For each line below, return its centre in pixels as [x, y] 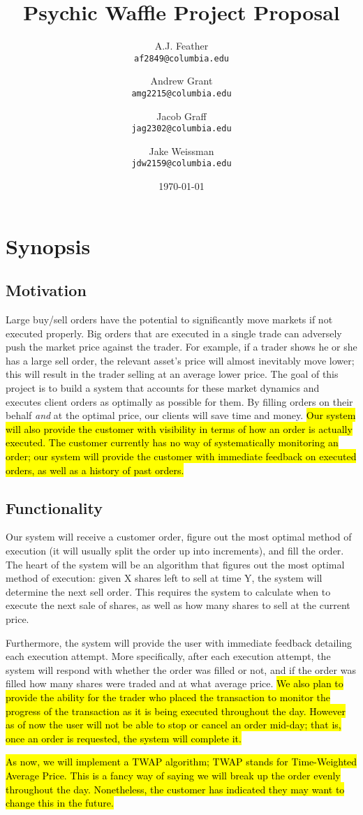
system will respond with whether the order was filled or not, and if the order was [181, 669]
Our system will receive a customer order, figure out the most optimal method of [179, 537]
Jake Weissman [181, 150]
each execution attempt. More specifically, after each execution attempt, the [168, 656]
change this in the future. [60, 803]
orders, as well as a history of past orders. [95, 470]
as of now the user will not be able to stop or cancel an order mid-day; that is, [173, 725]
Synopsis [48, 245]
